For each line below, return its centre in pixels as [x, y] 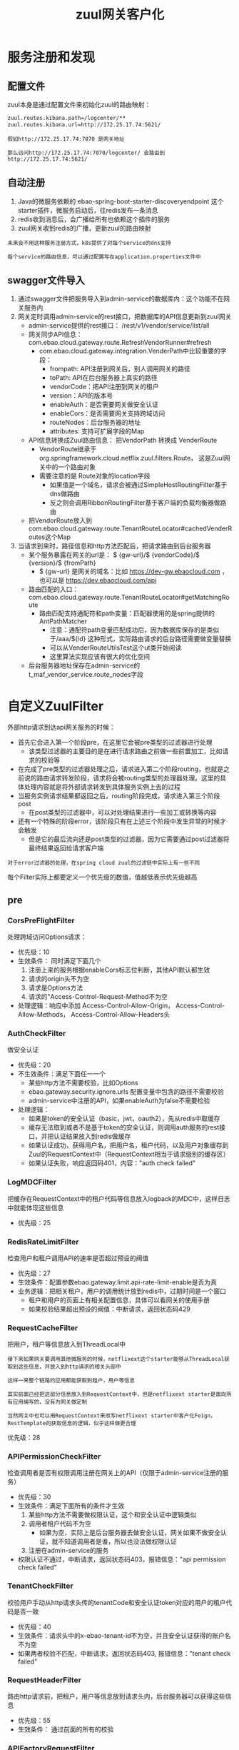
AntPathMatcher [63, 621]
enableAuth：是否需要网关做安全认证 [104, 405]
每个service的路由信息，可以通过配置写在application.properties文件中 [104, 257]
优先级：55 [34, 1721]
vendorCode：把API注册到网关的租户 [104, 387]
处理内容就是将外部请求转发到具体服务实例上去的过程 [102, 787]
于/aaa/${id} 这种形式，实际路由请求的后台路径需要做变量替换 [141, 639]
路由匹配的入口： [54, 589]
